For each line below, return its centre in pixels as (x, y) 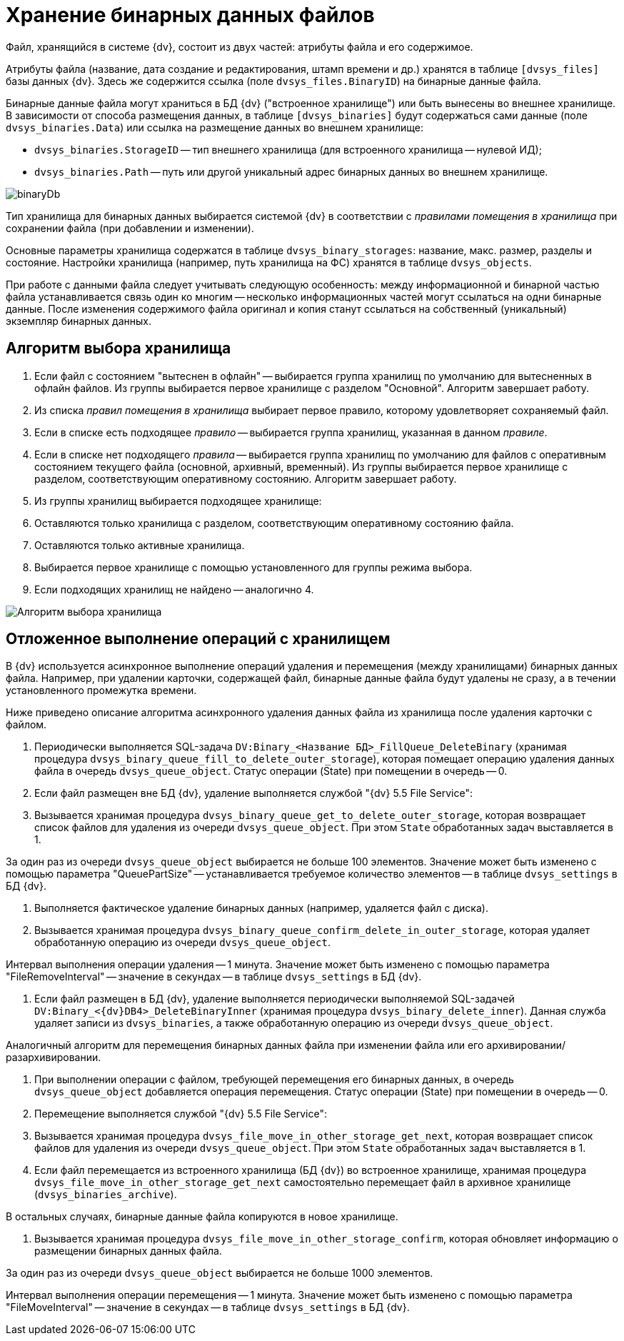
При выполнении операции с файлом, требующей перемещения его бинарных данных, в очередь (274, 1080)
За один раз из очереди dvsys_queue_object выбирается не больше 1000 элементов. (220, 1273)
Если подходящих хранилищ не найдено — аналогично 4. (174, 589)
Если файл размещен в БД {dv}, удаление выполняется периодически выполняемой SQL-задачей (275, 999)
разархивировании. (54, 1058)
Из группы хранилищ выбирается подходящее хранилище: (178, 501)
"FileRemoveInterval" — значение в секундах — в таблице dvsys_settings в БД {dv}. (214, 977)
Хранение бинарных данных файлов (190, 15)
